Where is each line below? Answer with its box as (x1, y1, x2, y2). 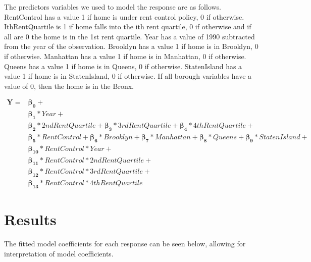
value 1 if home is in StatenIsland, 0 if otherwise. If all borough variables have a (4, 71, 252, 81)
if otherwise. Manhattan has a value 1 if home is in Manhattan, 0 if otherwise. (4, 50, 246, 61)
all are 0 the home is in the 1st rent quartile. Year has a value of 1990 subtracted (4, 31, 255, 41)
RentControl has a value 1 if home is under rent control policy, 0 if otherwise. (4, 11, 244, 22)
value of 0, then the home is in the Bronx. (4, 80, 134, 91)
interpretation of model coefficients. (4, 248, 114, 258)
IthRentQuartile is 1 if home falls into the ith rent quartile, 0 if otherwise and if (4, 21, 251, 32)
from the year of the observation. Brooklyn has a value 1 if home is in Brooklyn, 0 (4, 41, 258, 51)
